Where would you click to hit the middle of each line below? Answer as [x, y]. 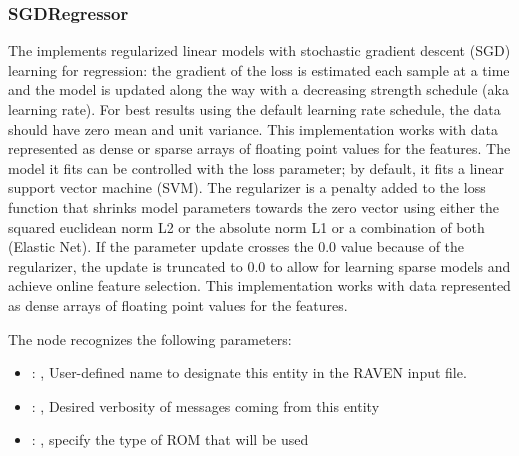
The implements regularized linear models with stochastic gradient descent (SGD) [259, 50]
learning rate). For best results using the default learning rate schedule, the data [254, 109]
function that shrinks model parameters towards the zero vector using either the [254, 206]
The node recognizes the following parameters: [150, 338]
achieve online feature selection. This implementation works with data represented [259, 285]
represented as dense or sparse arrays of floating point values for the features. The [259, 148]
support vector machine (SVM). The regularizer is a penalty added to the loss [247, 187]
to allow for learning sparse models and [390, 265]
